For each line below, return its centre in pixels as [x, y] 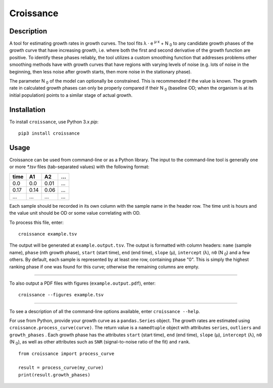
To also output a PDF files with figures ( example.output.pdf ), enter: [83, 283]
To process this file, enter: [37, 222]
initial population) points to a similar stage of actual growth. [71, 95]
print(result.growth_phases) [54, 375]
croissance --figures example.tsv [61, 295]
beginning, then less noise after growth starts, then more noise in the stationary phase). [101, 71]
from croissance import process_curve [66, 354]
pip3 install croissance [49, 133]
